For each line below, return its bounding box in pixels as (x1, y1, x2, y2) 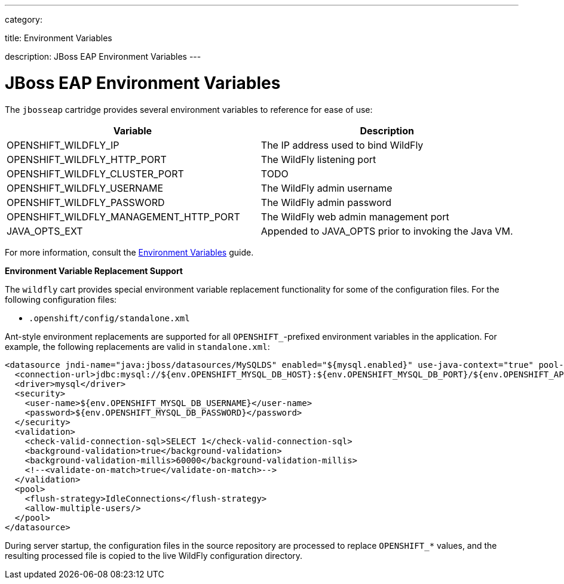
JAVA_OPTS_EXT (7, 225, 83, 237)
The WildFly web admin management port (260, 210, 449, 223)
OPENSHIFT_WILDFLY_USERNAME (7, 182, 164, 194)
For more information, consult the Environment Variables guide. (5, 247, 254, 257)
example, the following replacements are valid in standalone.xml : (5, 341, 270, 352)
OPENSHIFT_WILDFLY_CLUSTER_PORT (7, 167, 184, 180)
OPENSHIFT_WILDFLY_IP (7, 139, 119, 151)
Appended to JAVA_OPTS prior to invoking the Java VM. (260, 225, 513, 237)
